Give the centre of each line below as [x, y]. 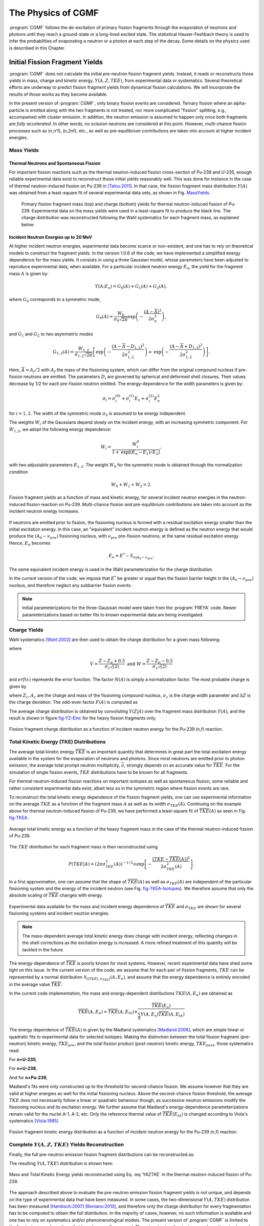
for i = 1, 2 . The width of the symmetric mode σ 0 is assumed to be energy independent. [98, 414]
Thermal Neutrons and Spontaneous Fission [55, 163]
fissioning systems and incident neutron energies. [59, 913]
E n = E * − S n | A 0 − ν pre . [131, 556]
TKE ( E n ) [161, 1006]
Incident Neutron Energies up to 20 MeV [51, 237]
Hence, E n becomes [30, 543]
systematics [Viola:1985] [34, 1121]
